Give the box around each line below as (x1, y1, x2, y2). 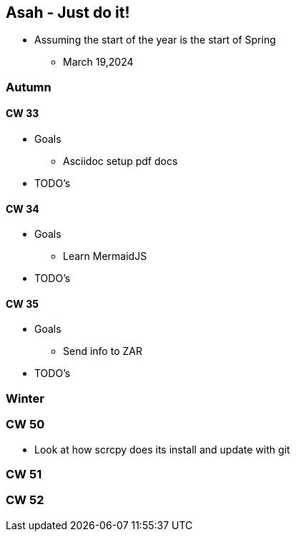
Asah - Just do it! (6, 4, 130, 21)
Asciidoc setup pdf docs (63, 155, 178, 168)
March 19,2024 (63, 56, 134, 69)
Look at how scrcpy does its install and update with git (34, 443, 290, 456)
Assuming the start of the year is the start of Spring (34, 34, 276, 46)
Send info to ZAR (63, 345, 142, 358)
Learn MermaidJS (63, 250, 147, 263)
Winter (6, 391, 44, 406)
